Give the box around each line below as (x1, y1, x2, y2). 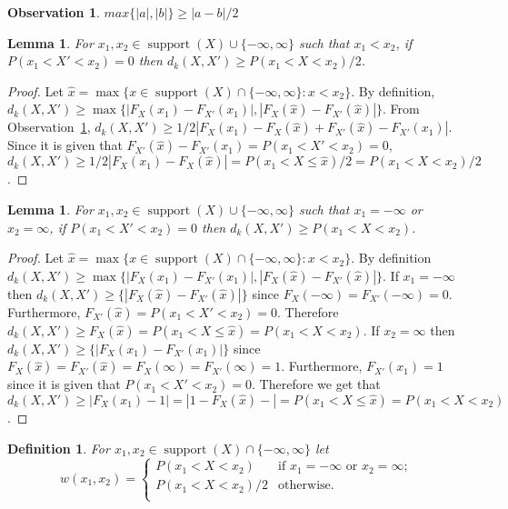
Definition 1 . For (7, 438, 110, 457)
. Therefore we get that (252, 374, 381, 394)
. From (383, 99, 420, 118)
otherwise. (278, 479, 334, 493)
